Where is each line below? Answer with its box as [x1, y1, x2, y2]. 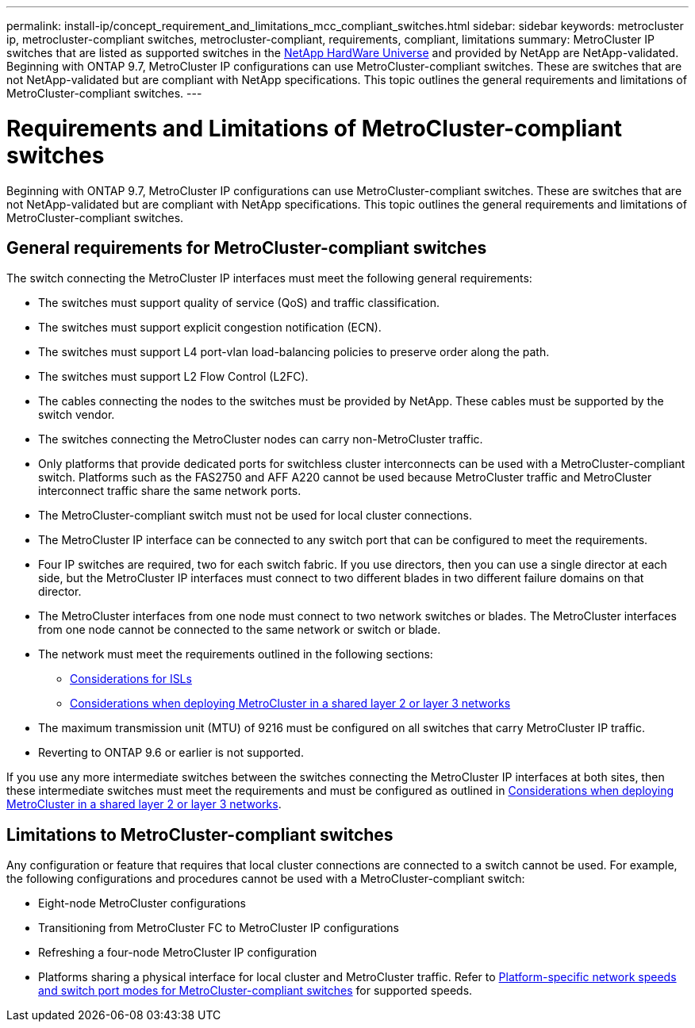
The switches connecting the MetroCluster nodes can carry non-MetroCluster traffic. [38, 432, 483, 447]
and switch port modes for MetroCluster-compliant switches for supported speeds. [38, 984, 473, 998]
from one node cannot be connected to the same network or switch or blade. [38, 623, 441, 637]
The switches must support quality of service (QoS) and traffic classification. [38, 296, 440, 310]
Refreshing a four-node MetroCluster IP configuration [38, 946, 317, 960]
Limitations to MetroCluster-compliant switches [6, 824, 394, 845]
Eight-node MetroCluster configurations [38, 896, 246, 911]
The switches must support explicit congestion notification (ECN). [38, 320, 382, 335]
